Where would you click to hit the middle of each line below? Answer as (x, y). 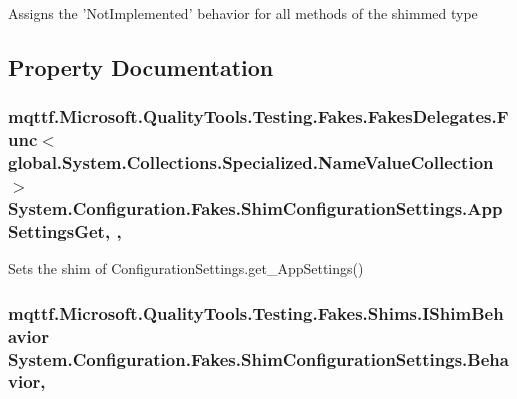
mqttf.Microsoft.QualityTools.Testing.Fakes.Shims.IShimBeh (256, 312)
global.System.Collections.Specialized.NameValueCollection (251, 162)
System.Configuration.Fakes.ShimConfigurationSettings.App (255, 207)
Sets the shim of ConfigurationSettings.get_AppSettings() (186, 268)
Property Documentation (141, 66)
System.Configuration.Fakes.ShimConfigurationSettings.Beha (258, 358)
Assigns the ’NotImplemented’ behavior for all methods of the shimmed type (243, 13)
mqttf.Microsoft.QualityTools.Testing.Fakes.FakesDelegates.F (258, 116)
